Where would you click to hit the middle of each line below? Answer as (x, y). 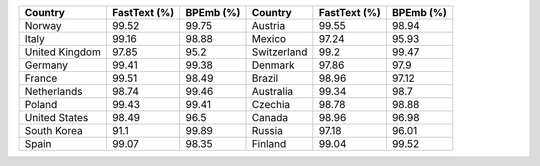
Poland (41, 104)
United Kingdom (63, 52)
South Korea (54, 130)
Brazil (265, 78)
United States (56, 117)
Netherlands (53, 91)
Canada (270, 117)
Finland (269, 143)
